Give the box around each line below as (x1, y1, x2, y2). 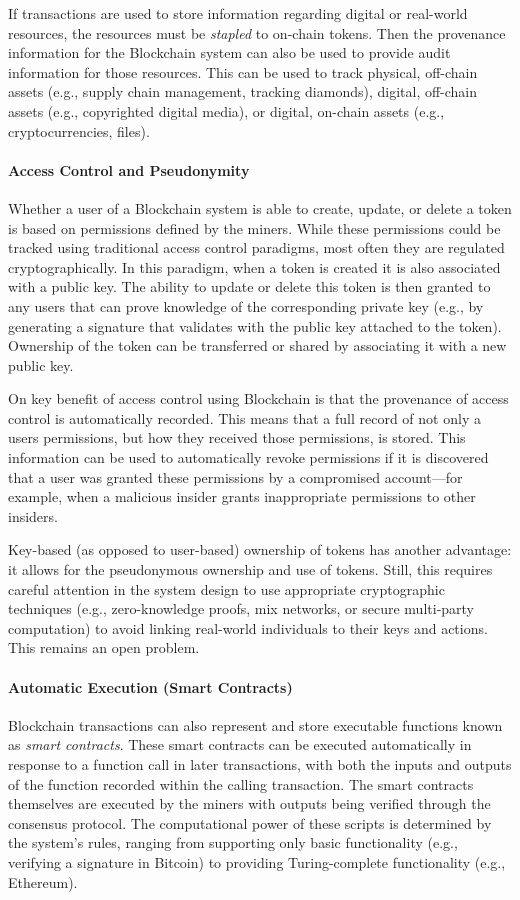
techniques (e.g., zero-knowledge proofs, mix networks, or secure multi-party (8, 598, 475, 619)
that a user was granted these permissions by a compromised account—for (8, 466, 463, 487)
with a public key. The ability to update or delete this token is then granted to (8, 276, 491, 297)
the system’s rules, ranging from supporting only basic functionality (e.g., (8, 832, 458, 853)
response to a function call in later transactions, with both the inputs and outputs (8, 754, 512, 774)
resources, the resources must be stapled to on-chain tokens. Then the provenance (8, 22, 506, 43)
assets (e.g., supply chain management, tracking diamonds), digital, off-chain (8, 81, 478, 102)
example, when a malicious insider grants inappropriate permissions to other (8, 486, 476, 507)
